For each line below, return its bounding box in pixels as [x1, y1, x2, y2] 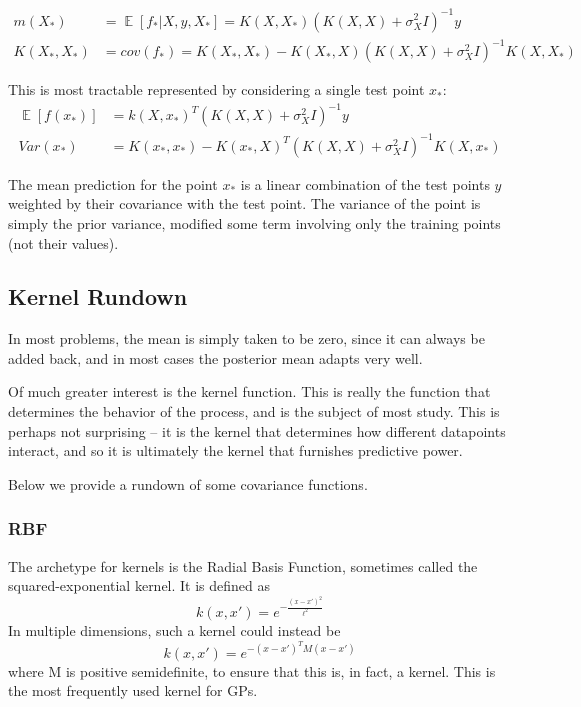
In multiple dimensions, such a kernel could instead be [8, 620, 341, 641]
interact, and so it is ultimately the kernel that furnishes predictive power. [8, 440, 463, 461]
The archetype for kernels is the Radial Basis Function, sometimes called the [8, 555, 478, 576]
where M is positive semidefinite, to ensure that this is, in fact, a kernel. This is [8, 660, 496, 681]
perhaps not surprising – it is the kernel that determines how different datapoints [8, 420, 506, 441]
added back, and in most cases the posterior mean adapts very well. [8, 347, 423, 368]
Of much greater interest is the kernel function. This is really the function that [8, 381, 491, 402]
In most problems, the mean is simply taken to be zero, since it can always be [8, 328, 485, 349]
